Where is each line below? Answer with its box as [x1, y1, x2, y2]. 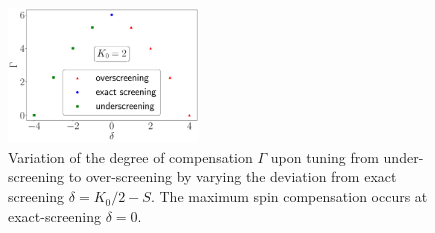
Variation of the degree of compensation [8, 146, 253, 167]
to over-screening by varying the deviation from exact [68, 166, 397, 187]
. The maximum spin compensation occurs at [150, 186, 428, 207]
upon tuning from [270, 146, 379, 167]
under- [383, 146, 424, 167]
